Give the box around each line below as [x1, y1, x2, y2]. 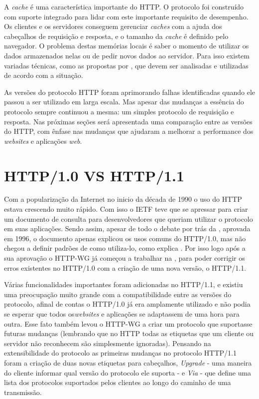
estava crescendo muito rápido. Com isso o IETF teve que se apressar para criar [4, 204, 248, 214]
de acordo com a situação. [4, 70, 83, 80]
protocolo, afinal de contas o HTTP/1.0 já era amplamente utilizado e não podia [4, 299, 251, 309]
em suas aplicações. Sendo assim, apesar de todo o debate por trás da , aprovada [4, 223, 251, 234]
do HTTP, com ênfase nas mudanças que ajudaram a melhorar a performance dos [4, 126, 254, 136]
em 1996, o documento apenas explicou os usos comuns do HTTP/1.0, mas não [4, 233, 246, 243]
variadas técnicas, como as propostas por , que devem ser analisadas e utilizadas [4, 60, 249, 70]
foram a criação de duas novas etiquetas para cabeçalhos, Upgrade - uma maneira [4, 357, 252, 368]
